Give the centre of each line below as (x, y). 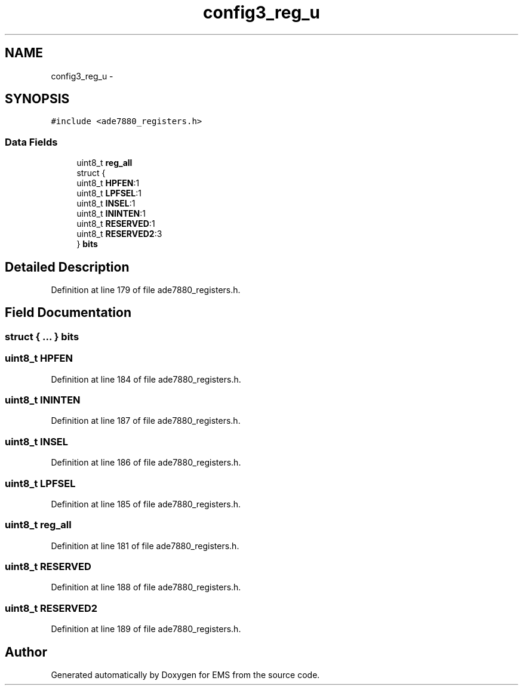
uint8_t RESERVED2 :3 (119, 234)
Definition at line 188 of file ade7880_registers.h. (146, 587)
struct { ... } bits (42, 336)
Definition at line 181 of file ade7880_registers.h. (145, 546)
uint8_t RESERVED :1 (116, 224)
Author (26, 652)
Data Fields (31, 142)
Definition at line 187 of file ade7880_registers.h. (146, 421)
